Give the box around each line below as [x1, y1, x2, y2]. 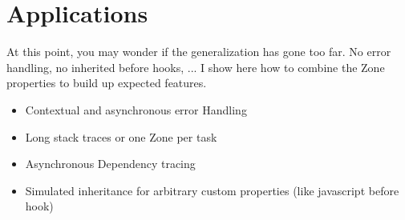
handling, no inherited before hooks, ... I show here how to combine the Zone [6, 58, 385, 75]
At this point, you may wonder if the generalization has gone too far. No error [6, 43, 391, 60]
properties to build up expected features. [6, 74, 207, 91]
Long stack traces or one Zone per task [25, 128, 217, 145]
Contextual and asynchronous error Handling [25, 101, 247, 118]
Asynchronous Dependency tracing [25, 155, 196, 172]
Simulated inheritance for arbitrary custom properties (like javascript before [25, 182, 399, 198]
